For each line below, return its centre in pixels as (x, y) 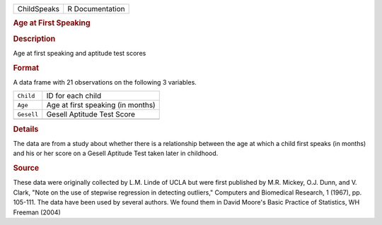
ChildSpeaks (39, 9)
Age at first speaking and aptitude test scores (80, 53)
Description (34, 39)
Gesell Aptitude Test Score (91, 114)
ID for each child (74, 96)
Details (26, 129)
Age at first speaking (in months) (101, 105)
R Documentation (96, 9)
